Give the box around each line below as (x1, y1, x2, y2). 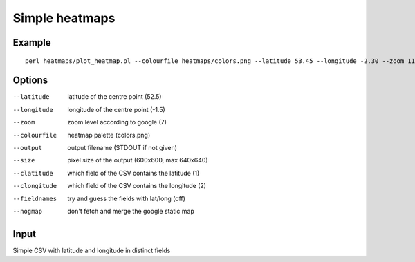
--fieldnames (12, 194, 57, 203)
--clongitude (12, 182, 57, 190)
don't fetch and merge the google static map (67, 207, 195, 215)
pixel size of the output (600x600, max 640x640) (67, 156, 208, 165)
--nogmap (12, 207, 43, 215)
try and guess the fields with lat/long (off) (67, 194, 186, 203)
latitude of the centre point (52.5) (67, 93, 162, 101)
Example (12, 37, 51, 48)
